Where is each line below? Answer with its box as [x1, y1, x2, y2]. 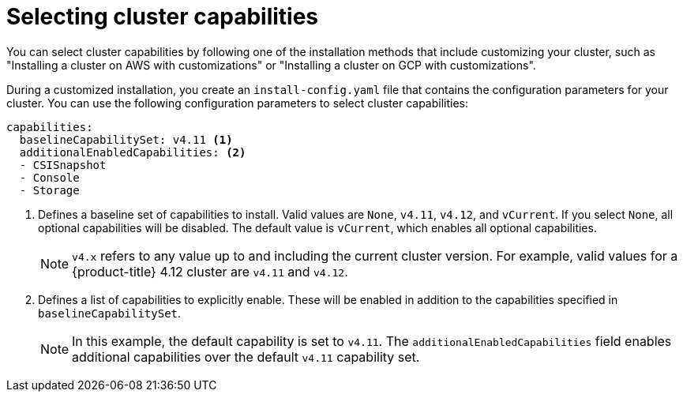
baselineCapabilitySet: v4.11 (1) [19, 133, 233, 146]
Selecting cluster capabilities [6, 3, 319, 30]
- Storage [19, 183, 80, 197]
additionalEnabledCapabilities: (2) [19, 145, 246, 159]
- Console [19, 171, 80, 184]
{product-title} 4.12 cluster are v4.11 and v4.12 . [72, 263, 348, 280]
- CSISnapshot [19, 158, 107, 171]
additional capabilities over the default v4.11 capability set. [72, 348, 420, 365]
